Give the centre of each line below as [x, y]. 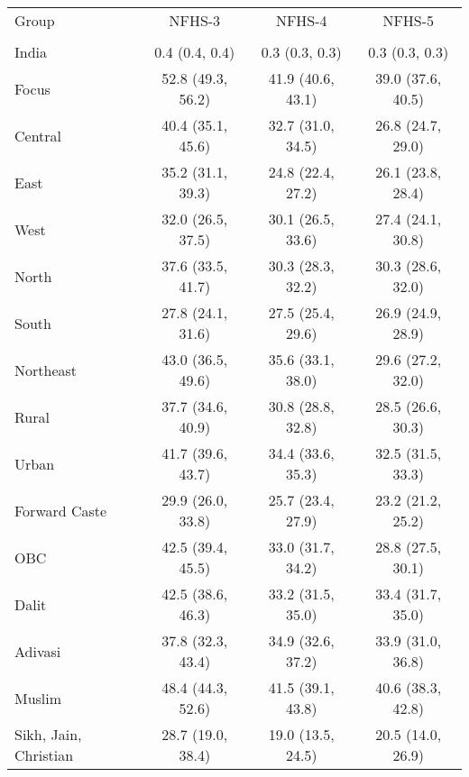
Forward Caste [61, 510]
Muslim [38, 698]
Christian [44, 755]
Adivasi [38, 651]
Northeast [46, 370]
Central [38, 135]
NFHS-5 [409, 20]
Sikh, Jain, [48, 734]
